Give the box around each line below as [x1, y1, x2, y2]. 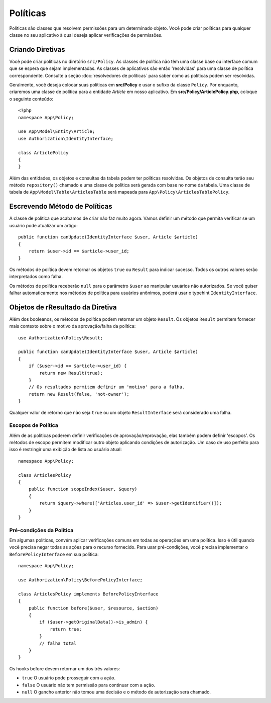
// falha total [39, 640, 77, 646]
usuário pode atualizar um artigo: [9, 222, 78, 228]
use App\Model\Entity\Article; [18, 129, 95, 134]
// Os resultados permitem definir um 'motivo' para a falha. [28, 384, 185, 390]
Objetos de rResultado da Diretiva [9, 303, 117, 311]
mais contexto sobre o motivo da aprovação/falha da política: [9, 323, 136, 329]
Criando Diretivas [9, 45, 65, 54]
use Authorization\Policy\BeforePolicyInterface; [18, 577, 143, 583]
